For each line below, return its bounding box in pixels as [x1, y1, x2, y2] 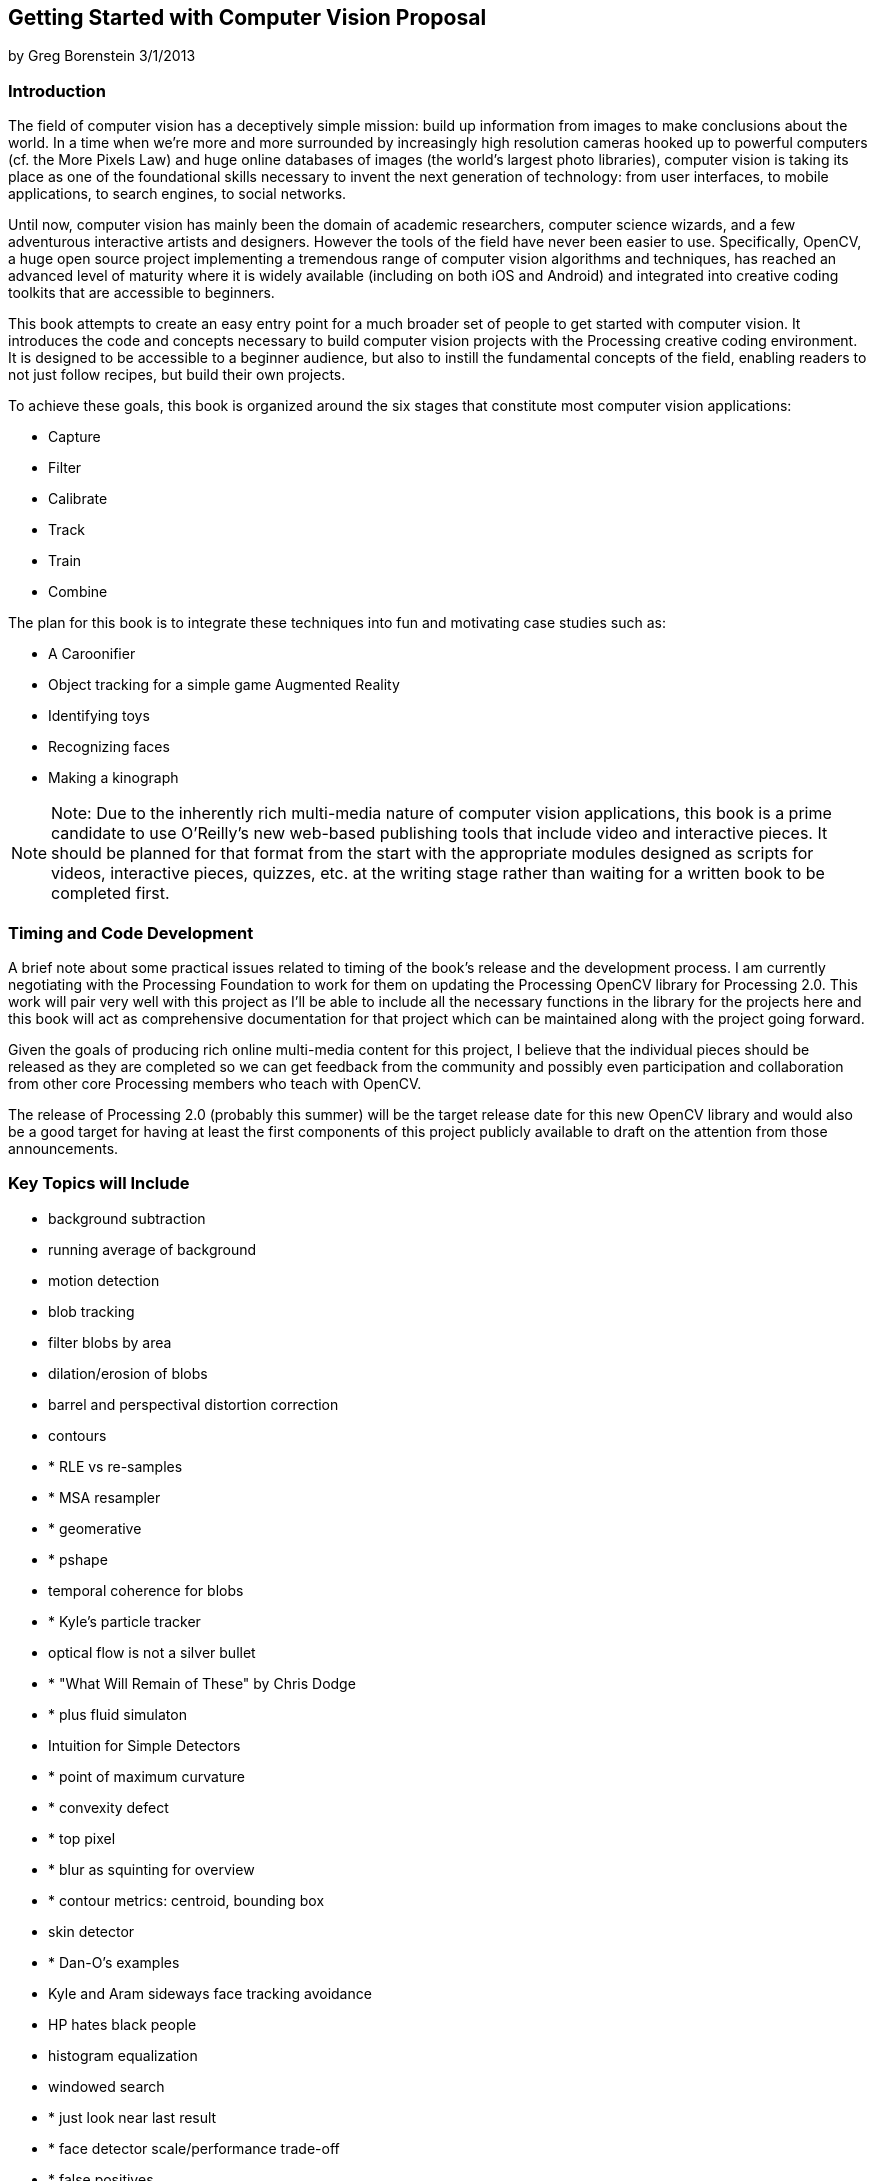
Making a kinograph [48, 769, 179, 787]
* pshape [48, 1550, 108, 1568]
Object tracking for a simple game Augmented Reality [48, 676, 400, 694]
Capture [48, 428, 101, 446]
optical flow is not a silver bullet [48, 1643, 256, 1661]
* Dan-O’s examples [48, 1953, 180, 1971]
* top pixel [48, 1829, 116, 1847]
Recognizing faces [48, 738, 170, 756]
